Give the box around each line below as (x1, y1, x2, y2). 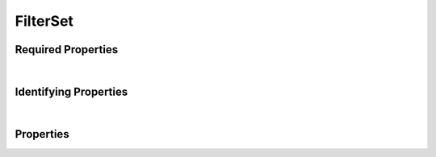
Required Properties (15, 43, 119, 56)
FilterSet (15, 12, 74, 30)
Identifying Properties (15, 85, 128, 98)
